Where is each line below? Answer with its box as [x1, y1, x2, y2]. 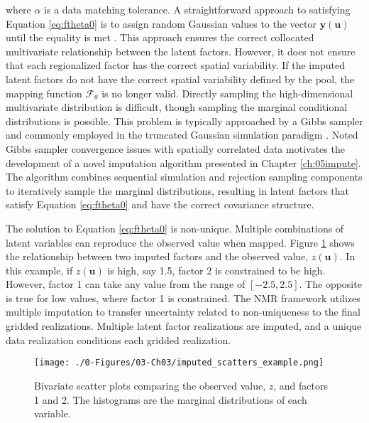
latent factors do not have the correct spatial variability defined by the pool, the [6, 71, 355, 86]
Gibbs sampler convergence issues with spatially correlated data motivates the [6, 141, 345, 156]
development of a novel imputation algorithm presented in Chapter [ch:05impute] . [6, 155, 361, 170]
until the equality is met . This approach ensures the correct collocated [6, 30, 314, 45]
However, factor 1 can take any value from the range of [6, 277, 246, 291]
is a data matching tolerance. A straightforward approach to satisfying [44, 2, 351, 16]
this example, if [6, 262, 73, 277]
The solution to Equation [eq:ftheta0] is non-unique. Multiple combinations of [6, 220, 344, 235]
